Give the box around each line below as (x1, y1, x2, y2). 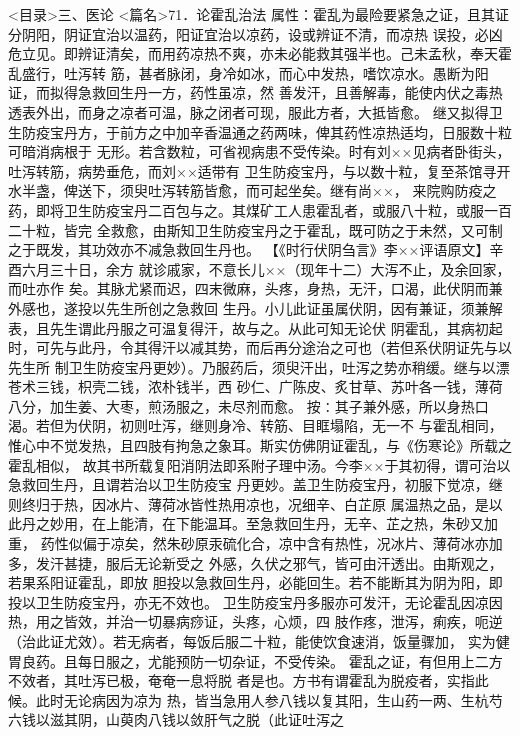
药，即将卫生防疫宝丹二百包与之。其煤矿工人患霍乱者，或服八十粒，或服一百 (8, 199, 512, 220)
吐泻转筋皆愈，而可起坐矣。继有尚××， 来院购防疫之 (147, 180, 497, 201)
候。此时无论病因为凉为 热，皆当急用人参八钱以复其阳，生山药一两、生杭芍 (8, 689, 503, 710)
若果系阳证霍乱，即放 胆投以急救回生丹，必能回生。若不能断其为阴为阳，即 (8, 572, 503, 593)
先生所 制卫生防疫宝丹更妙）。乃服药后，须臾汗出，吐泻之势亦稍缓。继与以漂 (8, 356, 510, 377)
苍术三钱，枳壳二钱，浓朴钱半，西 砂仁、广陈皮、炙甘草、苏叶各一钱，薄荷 (8, 376, 503, 397)
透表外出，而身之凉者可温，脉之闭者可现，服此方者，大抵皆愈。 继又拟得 (8, 101, 489, 122)
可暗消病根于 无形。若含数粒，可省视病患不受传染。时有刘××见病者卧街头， (8, 141, 511, 162)
